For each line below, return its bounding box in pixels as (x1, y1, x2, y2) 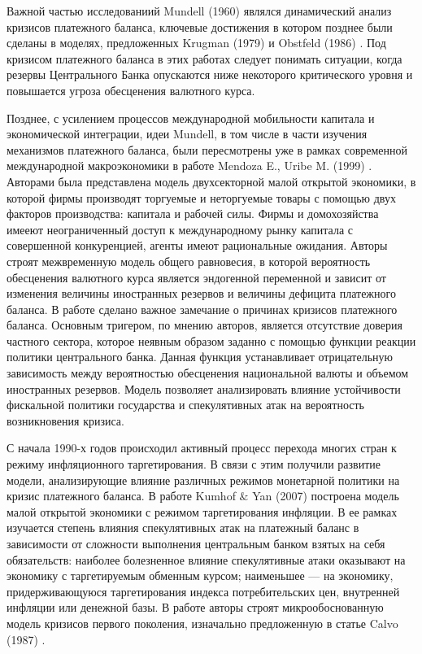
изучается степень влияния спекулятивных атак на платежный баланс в (7, 519, 359, 536)
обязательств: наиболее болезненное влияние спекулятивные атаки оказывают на (7, 551, 406, 568)
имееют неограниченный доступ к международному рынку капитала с (7, 220, 354, 238)
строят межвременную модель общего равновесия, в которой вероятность (7, 252, 371, 269)
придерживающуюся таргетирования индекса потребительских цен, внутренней (7, 582, 400, 599)
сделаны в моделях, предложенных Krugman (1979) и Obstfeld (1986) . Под (7, 34, 386, 51)
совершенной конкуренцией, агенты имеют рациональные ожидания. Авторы (7, 237, 388, 254)
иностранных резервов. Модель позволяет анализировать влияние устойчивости (7, 380, 401, 397)
